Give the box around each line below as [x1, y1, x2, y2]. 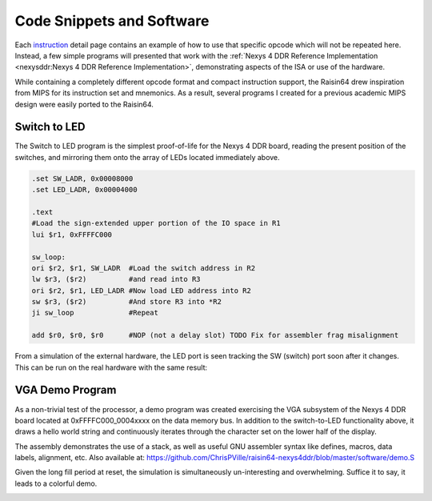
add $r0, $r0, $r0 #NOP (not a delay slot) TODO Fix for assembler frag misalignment [31, 331, 399, 340]
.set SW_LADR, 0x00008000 [31, 174, 134, 183]
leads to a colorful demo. [14, 479, 98, 488]
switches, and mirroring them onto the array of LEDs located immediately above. [14, 152, 280, 162]
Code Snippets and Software [14, 12, 210, 30]
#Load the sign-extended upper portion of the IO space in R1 [31, 218, 281, 228]
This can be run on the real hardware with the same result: [14, 363, 208, 372]
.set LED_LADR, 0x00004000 [31, 185, 138, 194]
